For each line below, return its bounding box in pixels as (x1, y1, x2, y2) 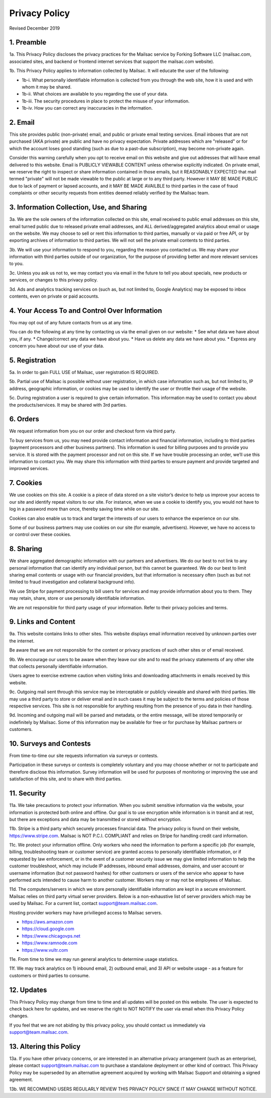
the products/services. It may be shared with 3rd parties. (9, 402, 127, 408)
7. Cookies (9, 479, 43, 487)
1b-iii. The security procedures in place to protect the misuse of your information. (22, 98, 190, 104)
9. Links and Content (9, 617, 75, 626)
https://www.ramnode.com (22, 940, 78, 946)
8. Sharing (9, 544, 43, 553)
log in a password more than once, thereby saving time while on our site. (9, 506, 160, 512)
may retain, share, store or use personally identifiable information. (9, 595, 146, 601)
